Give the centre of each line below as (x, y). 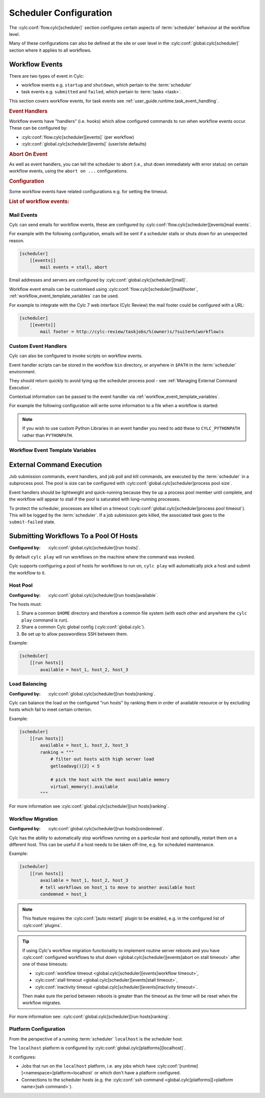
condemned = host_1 (63, 894)
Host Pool (21, 586)
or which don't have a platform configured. (137, 1073)
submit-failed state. (32, 522)
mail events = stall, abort (74, 267)
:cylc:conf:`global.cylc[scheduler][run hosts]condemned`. (106, 829)
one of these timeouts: (45, 964)
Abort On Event (28, 154)
